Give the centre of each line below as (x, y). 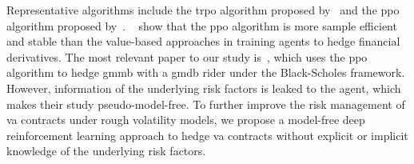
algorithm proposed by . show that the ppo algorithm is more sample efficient (202, 25)
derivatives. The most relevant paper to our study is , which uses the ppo (187, 56)
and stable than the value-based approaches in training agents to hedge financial (203, 41)
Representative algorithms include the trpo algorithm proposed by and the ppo (203, 10)
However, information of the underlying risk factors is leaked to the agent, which (204, 88)
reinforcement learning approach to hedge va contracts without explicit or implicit (207, 135)
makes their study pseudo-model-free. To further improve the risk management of (206, 104)
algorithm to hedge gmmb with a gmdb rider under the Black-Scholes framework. (206, 72)
